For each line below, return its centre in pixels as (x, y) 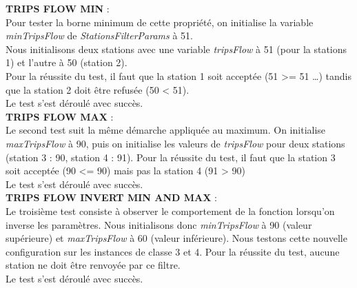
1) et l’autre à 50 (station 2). (67, 62)
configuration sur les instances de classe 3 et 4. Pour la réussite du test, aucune (173, 251)
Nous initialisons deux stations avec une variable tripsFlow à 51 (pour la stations (176, 49)
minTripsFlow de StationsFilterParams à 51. (99, 35)
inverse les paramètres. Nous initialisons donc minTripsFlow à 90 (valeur (159, 224)
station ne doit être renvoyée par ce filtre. (93, 265)
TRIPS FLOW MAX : (60, 116)
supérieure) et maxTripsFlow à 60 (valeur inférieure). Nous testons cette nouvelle (176, 238)
